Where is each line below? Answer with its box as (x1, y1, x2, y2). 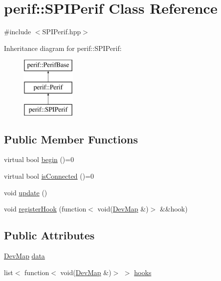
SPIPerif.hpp (42, 26, 81, 37)
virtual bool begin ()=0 (4, 154, 74, 164)
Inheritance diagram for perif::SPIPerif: (4, 43, 122, 53)
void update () (4, 187, 47, 197)
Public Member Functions (4, 131, 138, 146)
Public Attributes (4, 228, 95, 243)
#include (4, 26, 31, 37)
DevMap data (4, 251, 45, 261)
